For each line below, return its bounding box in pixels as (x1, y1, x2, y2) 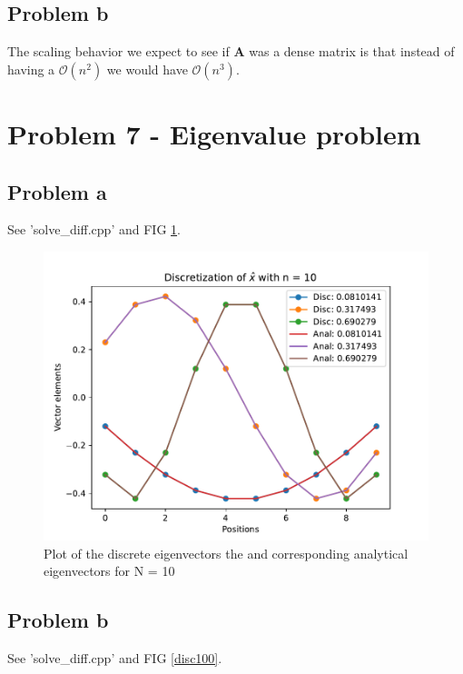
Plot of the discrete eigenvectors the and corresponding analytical (44, 543, 409, 562)
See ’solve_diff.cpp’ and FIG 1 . (7, 220, 181, 239)
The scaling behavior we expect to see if (7, 42, 230, 61)
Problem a (7, 177, 107, 205)
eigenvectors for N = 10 (44, 561, 175, 580)
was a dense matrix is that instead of (249, 42, 455, 61)
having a (7, 59, 55, 78)
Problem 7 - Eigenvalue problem (7, 114, 421, 152)
